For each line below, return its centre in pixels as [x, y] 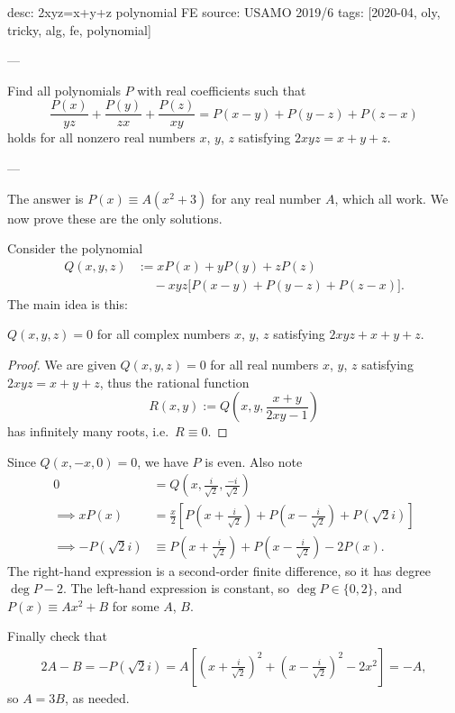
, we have [163, 461]
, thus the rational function [174, 382]
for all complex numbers [164, 334]
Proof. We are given [62, 365]
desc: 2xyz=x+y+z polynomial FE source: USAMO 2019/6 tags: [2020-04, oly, [224, 12]
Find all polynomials [64, 90]
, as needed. [97, 697]
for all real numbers [264, 365]
